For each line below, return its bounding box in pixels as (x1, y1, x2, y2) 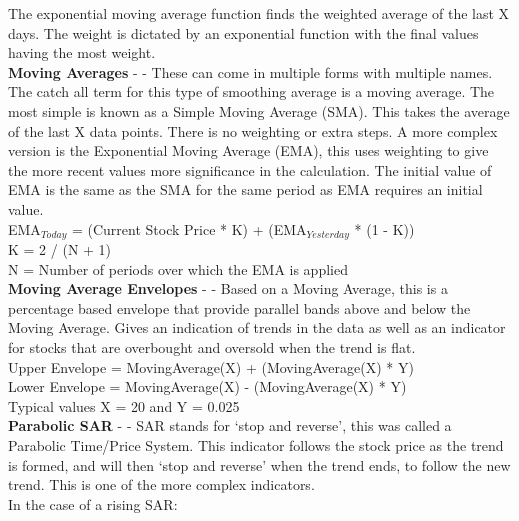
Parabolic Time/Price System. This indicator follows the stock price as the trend (8, 434, 504, 455)
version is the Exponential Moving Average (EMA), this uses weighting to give (8, 140, 489, 161)
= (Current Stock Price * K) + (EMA (71, 218, 307, 239)
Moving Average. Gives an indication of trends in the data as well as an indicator (8, 317, 506, 338)
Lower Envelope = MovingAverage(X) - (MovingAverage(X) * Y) (8, 376, 407, 397)
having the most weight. (8, 42, 156, 63)
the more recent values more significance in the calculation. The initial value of (8, 159, 492, 180)
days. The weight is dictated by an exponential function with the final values (8, 22, 479, 43)
